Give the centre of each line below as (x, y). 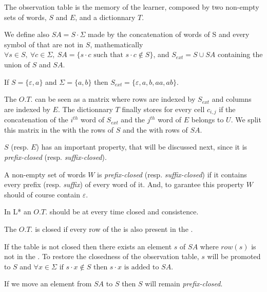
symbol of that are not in (44, 44)
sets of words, (25, 17)
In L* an (18, 212)
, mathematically (117, 44)
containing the (240, 54)
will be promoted (234, 256)
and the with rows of (155, 129)
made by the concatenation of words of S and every (169, 34)
